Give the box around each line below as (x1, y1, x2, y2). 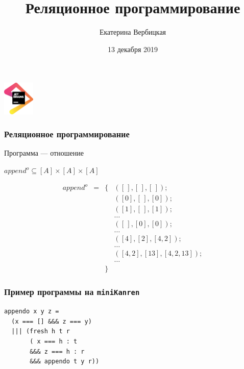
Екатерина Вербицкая (99, 27, 166, 37)
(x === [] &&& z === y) (11, 317, 92, 325)
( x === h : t (30, 338, 78, 346)
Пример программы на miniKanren (4, 285, 140, 298)
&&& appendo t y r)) (30, 358, 100, 365)
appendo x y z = (4, 308, 59, 315)
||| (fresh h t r (11, 328, 70, 335)
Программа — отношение (4, 147, 84, 158)
